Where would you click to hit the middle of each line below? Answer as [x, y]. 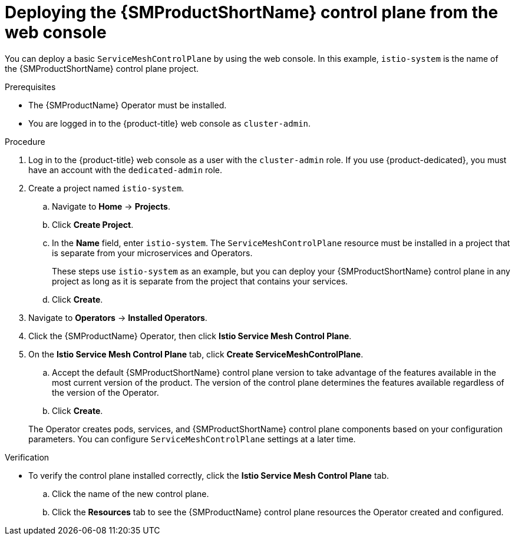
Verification [27, 457]
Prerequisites [30, 87]
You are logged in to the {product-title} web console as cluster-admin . [170, 123]
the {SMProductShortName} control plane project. [102, 68]
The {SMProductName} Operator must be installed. [128, 105]
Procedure [25, 141]
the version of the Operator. [105, 392]
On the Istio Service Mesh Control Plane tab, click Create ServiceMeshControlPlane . [196, 354]
